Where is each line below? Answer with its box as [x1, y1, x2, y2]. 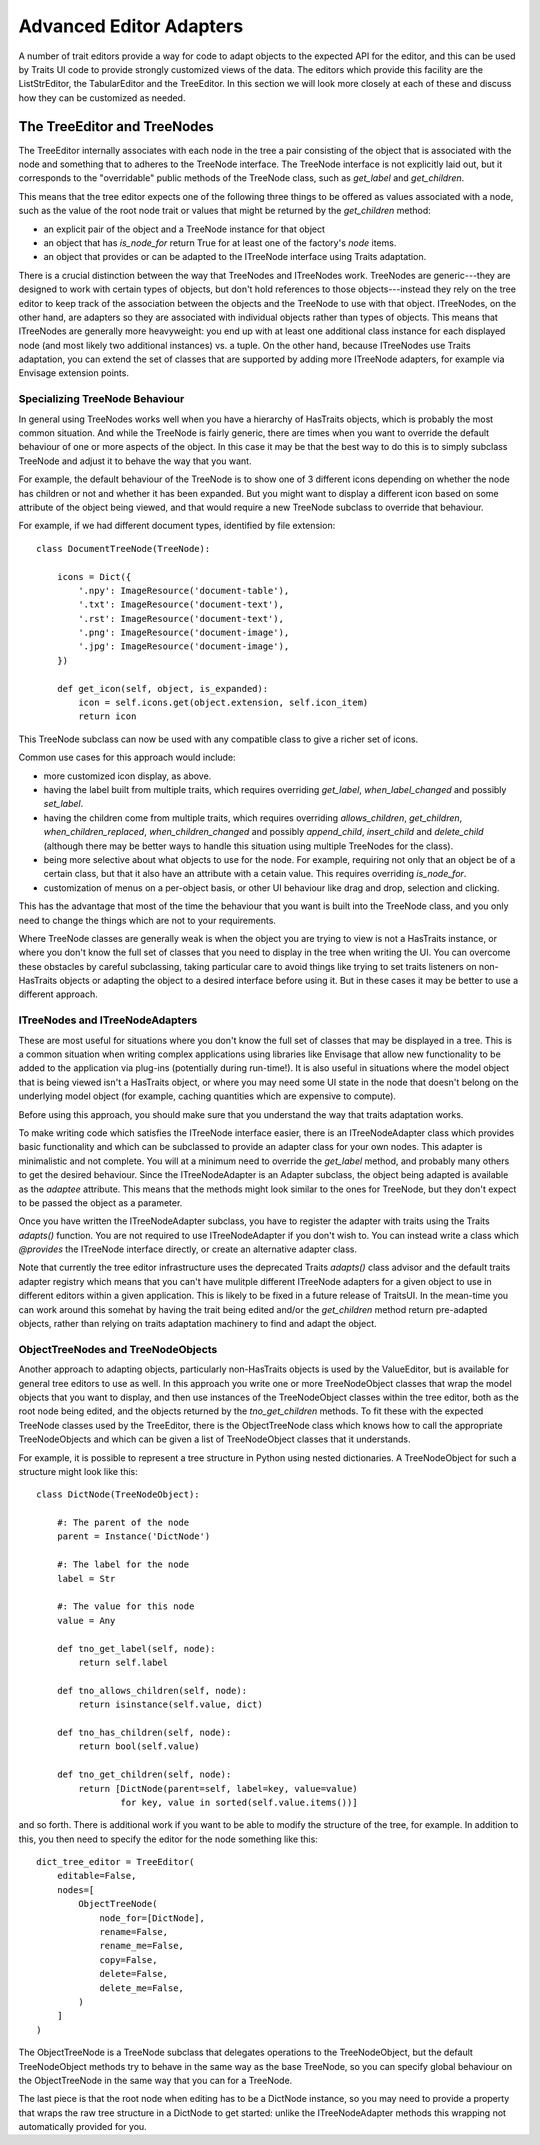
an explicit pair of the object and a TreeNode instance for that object [43, 223, 325, 235]
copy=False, [99, 1954, 158, 1965]
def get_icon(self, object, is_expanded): [56, 683, 269, 694]
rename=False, [99, 1926, 169, 1938]
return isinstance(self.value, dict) [78, 1699, 264, 1710]
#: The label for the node [56, 1559, 190, 1570]
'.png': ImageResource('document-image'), [78, 627, 290, 639]
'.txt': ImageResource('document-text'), [78, 599, 285, 610]
